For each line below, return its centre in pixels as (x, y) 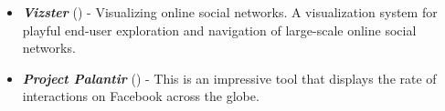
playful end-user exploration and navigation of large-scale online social (219, 30)
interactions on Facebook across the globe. (141, 96)
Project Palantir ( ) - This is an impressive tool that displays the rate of (229, 78)
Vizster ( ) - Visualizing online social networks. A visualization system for (230, 12)
